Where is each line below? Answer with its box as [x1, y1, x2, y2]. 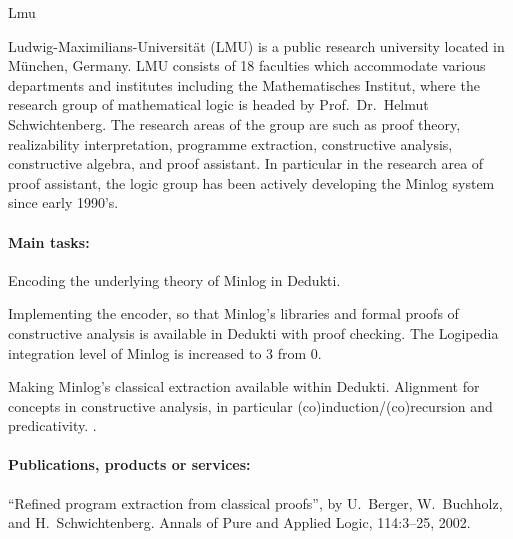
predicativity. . [8, 415, 97, 436]
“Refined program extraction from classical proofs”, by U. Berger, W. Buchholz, [8, 492, 503, 513]
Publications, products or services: [8, 454, 251, 475]
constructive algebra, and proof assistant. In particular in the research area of [8, 153, 484, 174]
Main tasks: [8, 231, 90, 252]
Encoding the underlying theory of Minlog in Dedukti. [8, 269, 341, 290]
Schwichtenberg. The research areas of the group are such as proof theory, [8, 113, 461, 134]
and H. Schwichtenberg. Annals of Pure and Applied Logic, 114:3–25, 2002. [8, 512, 471, 533]
